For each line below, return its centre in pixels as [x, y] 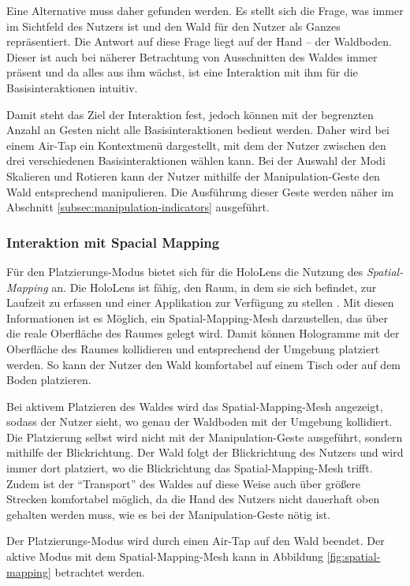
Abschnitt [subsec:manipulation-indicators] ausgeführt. [138, 207]
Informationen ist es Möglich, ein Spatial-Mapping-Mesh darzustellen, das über [197, 317]
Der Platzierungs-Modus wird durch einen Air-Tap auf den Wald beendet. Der [196, 541]
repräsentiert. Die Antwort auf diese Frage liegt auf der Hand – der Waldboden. [199, 41]
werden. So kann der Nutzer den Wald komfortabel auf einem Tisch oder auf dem [204, 364]
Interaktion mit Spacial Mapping [113, 242]
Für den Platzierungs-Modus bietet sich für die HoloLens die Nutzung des [185, 271]
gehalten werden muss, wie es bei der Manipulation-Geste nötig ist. [169, 514]
